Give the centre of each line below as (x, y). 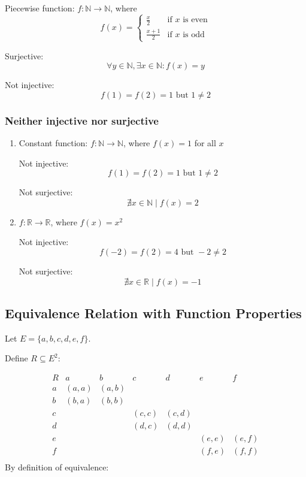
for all (205, 143)
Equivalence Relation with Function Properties (153, 313)
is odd (194, 34)
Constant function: (53, 143)
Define (16, 358)
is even (195, 20)
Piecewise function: (40, 8)
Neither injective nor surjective (82, 120)
